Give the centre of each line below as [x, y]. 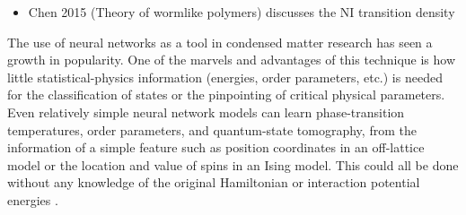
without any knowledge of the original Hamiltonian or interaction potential [214, 182]
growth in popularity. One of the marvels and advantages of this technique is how [231, 60]
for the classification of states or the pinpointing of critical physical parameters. [226, 95]
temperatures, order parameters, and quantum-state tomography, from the [212, 129]
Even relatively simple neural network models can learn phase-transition [206, 112]
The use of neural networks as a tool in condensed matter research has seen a [220, 42]
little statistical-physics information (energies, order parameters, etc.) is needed [225, 77]
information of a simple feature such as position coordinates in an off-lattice [216, 147]
